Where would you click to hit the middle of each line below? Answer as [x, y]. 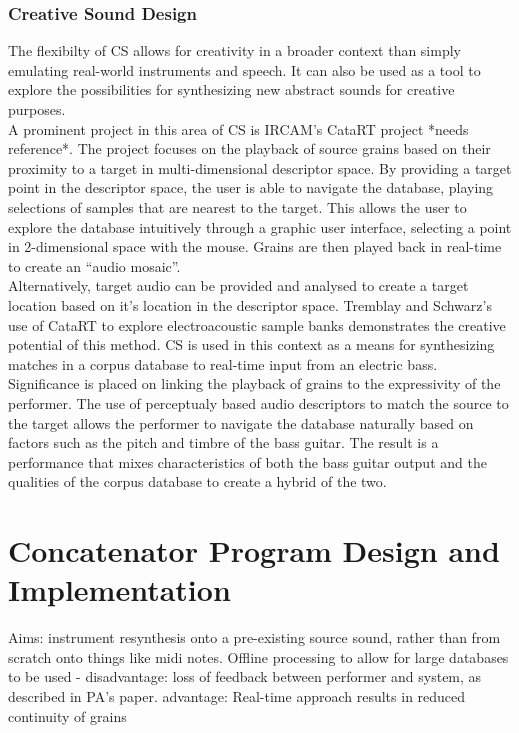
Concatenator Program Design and [254, 550]
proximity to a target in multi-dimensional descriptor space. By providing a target [260, 167]
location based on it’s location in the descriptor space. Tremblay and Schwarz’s [250, 304]
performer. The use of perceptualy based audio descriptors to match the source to [258, 402]
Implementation [119, 589]
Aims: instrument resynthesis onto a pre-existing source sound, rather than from [254, 637]
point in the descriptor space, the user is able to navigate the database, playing [251, 187]
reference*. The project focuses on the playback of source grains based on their [249, 148]
